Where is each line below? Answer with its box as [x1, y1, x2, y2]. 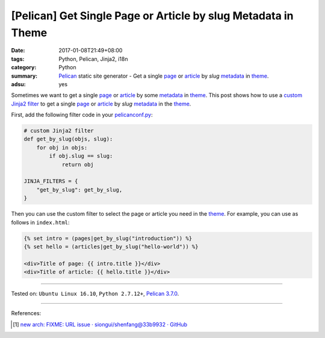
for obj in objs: [36, 144, 88, 151]
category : [11, 64, 37, 71]
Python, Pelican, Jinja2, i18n [58, 55, 128, 63]
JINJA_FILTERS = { [23, 178, 78, 185]
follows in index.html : [11, 219, 70, 226]
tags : [11, 55, 25, 63]
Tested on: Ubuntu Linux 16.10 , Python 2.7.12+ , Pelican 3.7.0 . [11, 290, 179, 298]
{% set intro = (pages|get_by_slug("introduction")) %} [23, 235, 193, 242]
